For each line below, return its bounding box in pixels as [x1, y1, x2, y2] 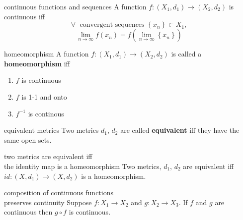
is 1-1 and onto [21, 91, 67, 102]
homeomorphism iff [4, 58, 70, 68]
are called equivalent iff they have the [120, 125, 240, 135]
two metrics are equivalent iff [4, 151, 92, 162]
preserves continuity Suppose [4, 197, 92, 207]
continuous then [4, 207, 53, 217]
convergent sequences [80, 21, 145, 29]
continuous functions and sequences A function [4, 1, 147, 11]
